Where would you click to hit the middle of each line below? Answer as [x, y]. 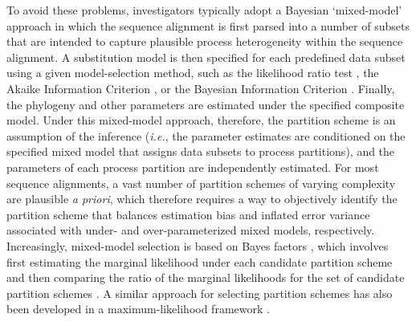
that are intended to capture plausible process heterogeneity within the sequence [205, 41]
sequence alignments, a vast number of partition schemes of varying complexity [201, 183]
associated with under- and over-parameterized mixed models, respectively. [191, 230]
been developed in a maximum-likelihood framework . [138, 309]
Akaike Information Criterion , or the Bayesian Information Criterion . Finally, [201, 88]
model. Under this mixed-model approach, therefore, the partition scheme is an [201, 120]
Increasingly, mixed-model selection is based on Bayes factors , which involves [198, 245]
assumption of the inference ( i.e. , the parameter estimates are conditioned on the [206, 135]
